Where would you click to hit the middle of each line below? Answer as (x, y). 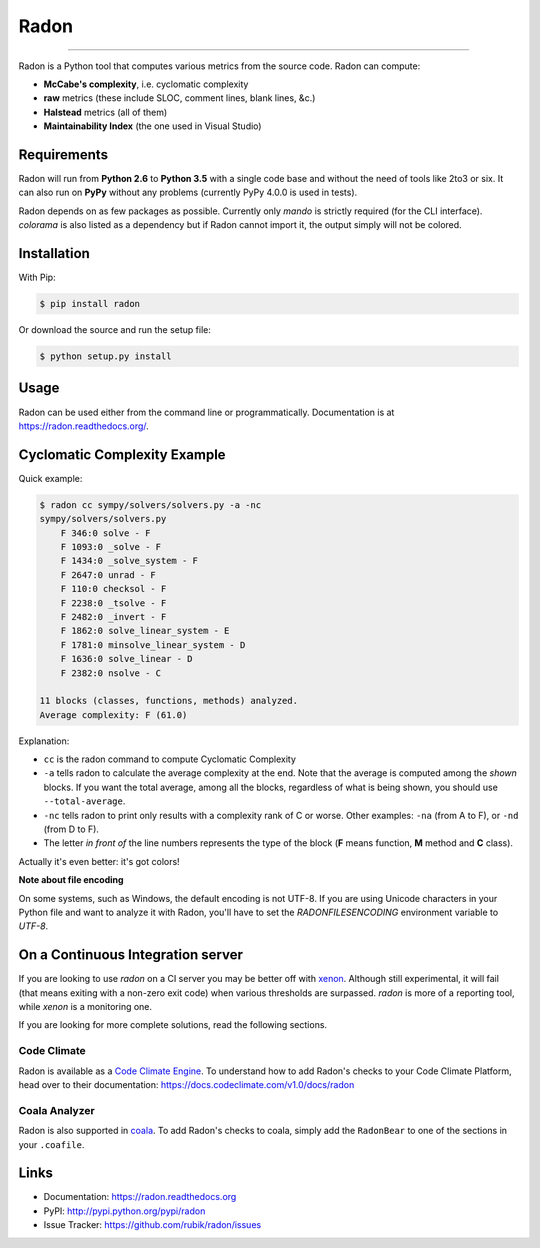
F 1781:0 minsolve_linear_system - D (153, 644)
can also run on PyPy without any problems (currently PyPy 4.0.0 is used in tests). (188, 192)
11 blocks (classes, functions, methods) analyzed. (169, 701)
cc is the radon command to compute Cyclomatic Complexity (170, 759)
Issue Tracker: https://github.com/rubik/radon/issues (152, 1225)
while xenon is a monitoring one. (85, 1007)
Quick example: (50, 478)
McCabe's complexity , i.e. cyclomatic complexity (146, 84)
